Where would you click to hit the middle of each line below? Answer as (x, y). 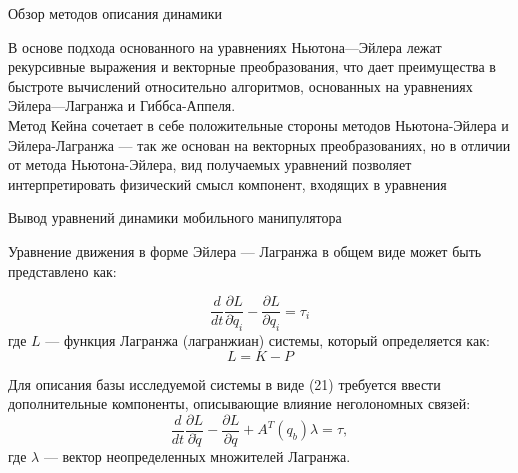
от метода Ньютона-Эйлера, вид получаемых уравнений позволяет (210, 164)
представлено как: (62, 270)
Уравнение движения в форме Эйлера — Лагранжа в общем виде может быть (245, 250)
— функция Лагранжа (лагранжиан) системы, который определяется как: (267, 339)
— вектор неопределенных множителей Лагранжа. (197, 455)
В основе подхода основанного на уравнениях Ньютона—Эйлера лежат (225, 46)
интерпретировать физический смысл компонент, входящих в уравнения (227, 183)
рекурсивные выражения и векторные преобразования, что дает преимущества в (252, 66)
